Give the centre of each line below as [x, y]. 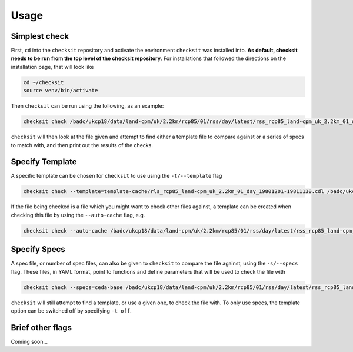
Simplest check [40, 36]
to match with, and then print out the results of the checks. [82, 145]
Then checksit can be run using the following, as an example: [87, 106]
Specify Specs [38, 249]
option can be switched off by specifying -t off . [71, 311]
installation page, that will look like [52, 67]
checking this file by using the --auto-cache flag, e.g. [78, 215]
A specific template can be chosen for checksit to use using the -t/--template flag [116, 176]
